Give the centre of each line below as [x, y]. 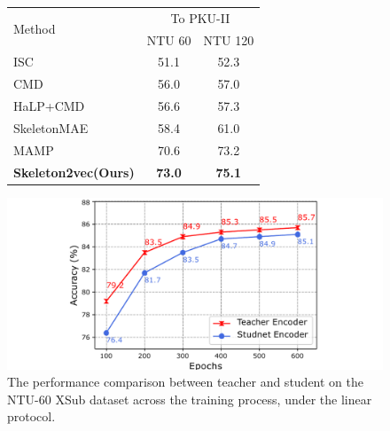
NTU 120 [229, 39]
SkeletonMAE [51, 127]
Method [35, 29]
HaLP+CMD [49, 106]
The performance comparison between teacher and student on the [186, 382]
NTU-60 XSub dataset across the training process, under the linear [190, 399]
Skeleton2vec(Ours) [74, 172]
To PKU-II [200, 17]
